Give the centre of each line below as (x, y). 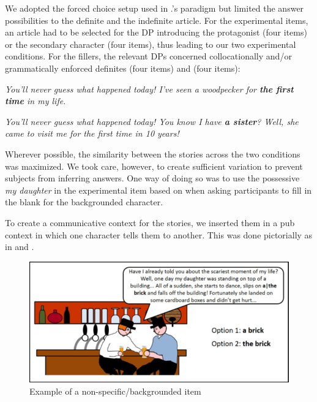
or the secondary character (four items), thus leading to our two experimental (151, 44)
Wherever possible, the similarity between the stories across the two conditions (153, 154)
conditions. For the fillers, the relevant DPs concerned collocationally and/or (148, 56)
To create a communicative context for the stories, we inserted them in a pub (150, 222)
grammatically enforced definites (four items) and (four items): (123, 68)
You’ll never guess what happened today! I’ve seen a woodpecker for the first (149, 89)
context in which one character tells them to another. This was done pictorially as (159, 234)
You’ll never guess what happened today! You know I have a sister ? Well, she (152, 121)
